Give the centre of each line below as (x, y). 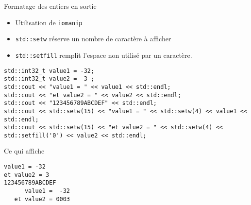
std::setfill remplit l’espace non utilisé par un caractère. (104, 55)
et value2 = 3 (27, 175)
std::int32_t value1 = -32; (49, 71)
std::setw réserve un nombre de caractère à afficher (93, 39)
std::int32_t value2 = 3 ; (49, 79)
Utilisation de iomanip (49, 22)
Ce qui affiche (24, 151)
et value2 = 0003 (42, 199)
